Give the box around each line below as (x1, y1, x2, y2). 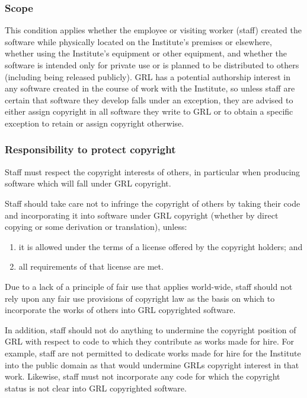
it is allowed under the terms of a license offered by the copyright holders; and (18, 240, 303, 252)
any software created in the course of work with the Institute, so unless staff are (5, 82, 295, 94)
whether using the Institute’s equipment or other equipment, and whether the (5, 47, 287, 59)
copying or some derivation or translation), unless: (5, 220, 187, 233)
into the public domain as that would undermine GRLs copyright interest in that (5, 358, 299, 371)
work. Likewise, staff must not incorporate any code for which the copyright (5, 370, 280, 383)
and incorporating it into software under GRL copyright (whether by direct (5, 209, 279, 221)
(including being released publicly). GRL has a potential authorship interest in (5, 70, 291, 83)
